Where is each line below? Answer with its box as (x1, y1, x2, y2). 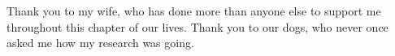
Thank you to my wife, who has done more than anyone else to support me (7, 2, 381, 19)
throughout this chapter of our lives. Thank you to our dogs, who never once (7, 18, 388, 35)
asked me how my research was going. (7, 34, 194, 51)
